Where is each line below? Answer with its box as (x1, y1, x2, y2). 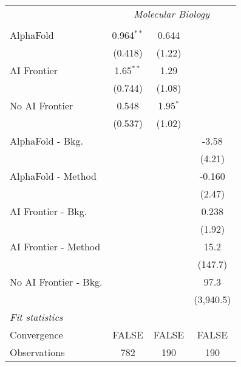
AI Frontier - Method (10, 239, 101, 253)
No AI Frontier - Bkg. (10, 275, 103, 289)
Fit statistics (10, 310, 63, 324)
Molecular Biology (134, 7, 209, 21)
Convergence (10, 328, 63, 341)
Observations (10, 345, 65, 359)
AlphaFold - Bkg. (10, 134, 83, 148)
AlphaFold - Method (10, 169, 97, 183)
